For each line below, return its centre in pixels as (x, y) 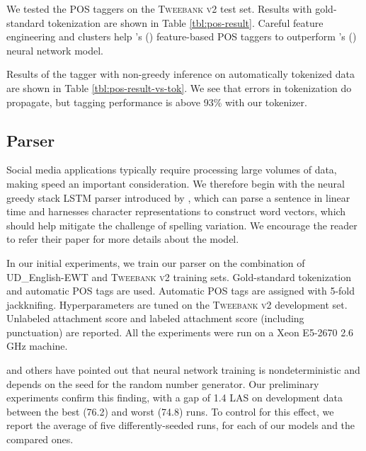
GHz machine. (37, 346)
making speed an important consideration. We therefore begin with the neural (176, 183)
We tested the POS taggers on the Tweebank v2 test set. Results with (159, 8)
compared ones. (40, 439)
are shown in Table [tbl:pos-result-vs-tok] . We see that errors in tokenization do (179, 87)
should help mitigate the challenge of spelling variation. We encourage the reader (182, 225)
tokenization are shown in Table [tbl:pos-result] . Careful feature (185, 22)
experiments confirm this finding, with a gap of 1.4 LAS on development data (175, 398)
